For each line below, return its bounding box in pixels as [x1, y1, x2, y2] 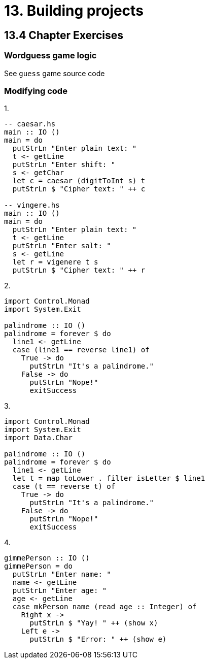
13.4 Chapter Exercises [4, 28, 124, 42]
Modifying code [4, 85, 67, 96]
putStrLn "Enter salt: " [12, 242, 111, 250]
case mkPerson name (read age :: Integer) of [12, 603, 197, 611]
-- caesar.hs [4, 120, 56, 128]
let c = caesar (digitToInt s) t [12, 177, 146, 185]
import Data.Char [4, 434, 73, 442]
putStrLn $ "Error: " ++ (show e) [29, 635, 167, 644]
